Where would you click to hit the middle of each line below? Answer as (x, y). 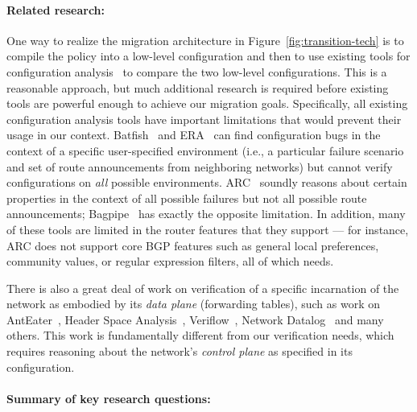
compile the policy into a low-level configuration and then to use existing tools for (208, 56)
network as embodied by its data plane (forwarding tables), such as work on (194, 304)
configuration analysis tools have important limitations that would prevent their (204, 119)
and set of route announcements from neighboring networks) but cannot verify (200, 166)
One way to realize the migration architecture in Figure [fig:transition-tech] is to (205, 40)
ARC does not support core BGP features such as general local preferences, (193, 245)
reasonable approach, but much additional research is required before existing (198, 87)
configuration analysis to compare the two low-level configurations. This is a (197, 71)
